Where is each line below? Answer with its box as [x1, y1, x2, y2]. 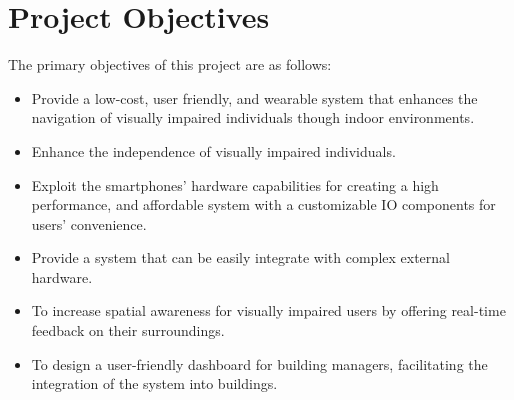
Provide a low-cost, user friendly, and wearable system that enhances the [31, 87, 478, 108]
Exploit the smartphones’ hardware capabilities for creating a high [31, 174, 439, 195]
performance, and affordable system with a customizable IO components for [31, 194, 496, 215]
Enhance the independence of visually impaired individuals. [31, 140, 396, 161]
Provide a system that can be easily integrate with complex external [31, 247, 450, 268]
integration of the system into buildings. [31, 373, 278, 394]
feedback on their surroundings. [31, 320, 225, 341]
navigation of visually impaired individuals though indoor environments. [31, 107, 475, 128]
